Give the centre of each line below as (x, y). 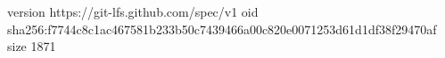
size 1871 (32, 46)
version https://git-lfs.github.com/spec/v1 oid (133, 11)
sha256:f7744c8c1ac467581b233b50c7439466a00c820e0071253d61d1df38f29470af (222, 29)
